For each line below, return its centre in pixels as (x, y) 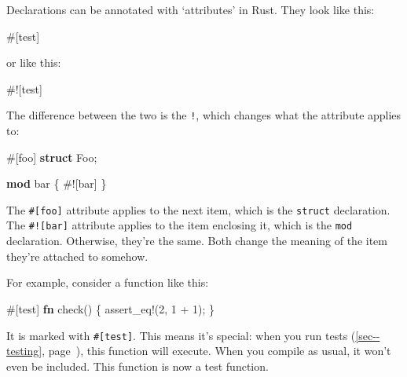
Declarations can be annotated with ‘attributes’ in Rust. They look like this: (191, 9)
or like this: (34, 62)
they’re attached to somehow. (77, 256)
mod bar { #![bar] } (57, 183)
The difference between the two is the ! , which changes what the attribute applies (204, 115)
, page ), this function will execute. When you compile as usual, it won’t (216, 351)
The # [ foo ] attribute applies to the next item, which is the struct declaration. (198, 209)
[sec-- (368, 335)
